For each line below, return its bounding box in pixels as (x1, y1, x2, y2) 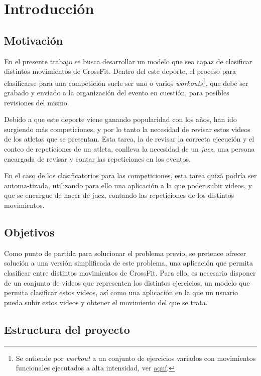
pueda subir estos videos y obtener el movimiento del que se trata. (4, 297, 208, 307)
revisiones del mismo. (4, 97, 69, 107)
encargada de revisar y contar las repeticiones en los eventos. (4, 153, 191, 164)
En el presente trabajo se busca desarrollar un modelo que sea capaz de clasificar (4, 56, 252, 66)
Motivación (4, 32, 63, 48)
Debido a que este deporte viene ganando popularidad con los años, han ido (4, 114, 237, 124)
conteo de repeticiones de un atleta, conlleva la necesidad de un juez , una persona (4, 143, 255, 154)
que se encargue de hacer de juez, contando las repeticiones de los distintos (4, 190, 234, 200)
